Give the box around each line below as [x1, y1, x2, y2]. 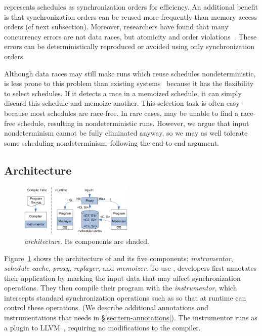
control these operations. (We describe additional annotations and [4, 302, 208, 313]
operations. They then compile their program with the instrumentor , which [4, 282, 237, 293]
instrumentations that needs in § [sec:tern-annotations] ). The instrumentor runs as [4, 312, 257, 323]
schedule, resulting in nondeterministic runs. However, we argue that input [17, 117, 249, 128]
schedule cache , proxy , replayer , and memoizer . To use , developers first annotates [4, 263, 257, 273]
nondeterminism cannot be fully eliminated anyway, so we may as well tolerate [4, 128, 248, 138]
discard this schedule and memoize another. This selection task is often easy [4, 98, 240, 108]
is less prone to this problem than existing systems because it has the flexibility [4, 78, 254, 89]
